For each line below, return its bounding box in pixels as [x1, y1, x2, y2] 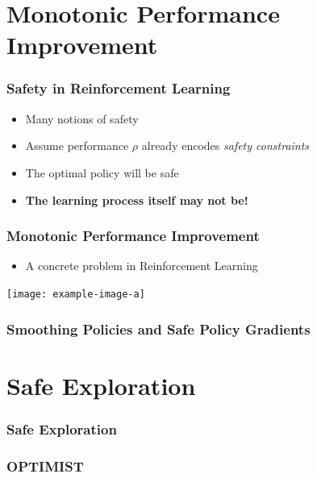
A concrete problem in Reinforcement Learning [25, 257, 258, 274]
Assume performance [25, 137, 129, 154]
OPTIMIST [6, 455, 84, 476]
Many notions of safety [25, 110, 139, 127]
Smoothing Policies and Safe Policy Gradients [6, 318, 311, 339]
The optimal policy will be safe [25, 164, 179, 181]
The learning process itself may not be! [25, 191, 248, 208]
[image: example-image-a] [6, 288, 145, 300]
